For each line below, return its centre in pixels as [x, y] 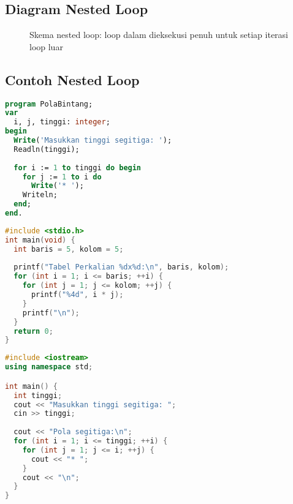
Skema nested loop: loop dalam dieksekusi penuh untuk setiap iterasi [159, 35]
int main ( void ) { [40, 240]
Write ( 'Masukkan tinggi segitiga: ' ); [93, 141]
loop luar [46, 46]
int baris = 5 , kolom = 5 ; [69, 249]
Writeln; [40, 195]
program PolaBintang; [49, 104]
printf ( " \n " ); [51, 313]
